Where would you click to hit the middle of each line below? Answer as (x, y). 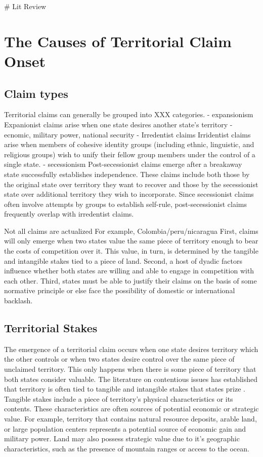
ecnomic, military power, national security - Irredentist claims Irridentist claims (127, 134)
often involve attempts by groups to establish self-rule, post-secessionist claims (125, 204)
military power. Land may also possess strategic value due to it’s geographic (122, 438)
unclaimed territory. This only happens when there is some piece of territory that (130, 369)
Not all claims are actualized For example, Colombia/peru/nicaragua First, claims (131, 231)
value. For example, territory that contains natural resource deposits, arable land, (130, 418)
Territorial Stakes (51, 328)
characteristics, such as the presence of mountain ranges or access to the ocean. (127, 448)
